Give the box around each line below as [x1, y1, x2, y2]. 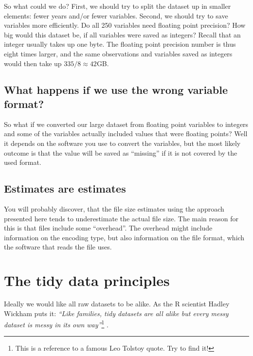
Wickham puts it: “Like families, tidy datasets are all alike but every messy [4, 308, 229, 318]
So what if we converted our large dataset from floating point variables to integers [4, 119, 249, 129]
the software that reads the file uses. [4, 242, 112, 252]
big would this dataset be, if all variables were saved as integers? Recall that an [4, 29, 241, 39]
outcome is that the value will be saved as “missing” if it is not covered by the [4, 147, 237, 158]
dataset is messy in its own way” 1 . [4, 318, 108, 329]
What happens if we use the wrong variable [4, 82, 228, 97]
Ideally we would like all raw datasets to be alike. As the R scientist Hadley [4, 299, 230, 309]
